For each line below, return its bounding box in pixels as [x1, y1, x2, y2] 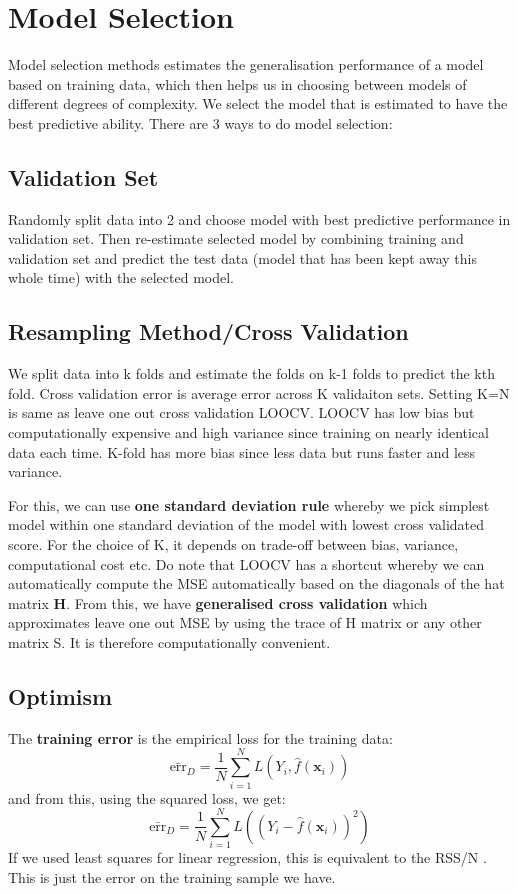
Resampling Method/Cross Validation [8, 316, 409, 347]
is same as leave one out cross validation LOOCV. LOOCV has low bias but [8, 402, 475, 423]
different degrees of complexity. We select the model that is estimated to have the [8, 93, 508, 114]
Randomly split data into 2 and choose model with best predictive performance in [8, 208, 511, 229]
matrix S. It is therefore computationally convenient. [8, 632, 331, 652]
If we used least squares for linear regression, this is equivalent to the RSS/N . [8, 847, 487, 868]
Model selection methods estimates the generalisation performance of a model [8, 54, 484, 75]
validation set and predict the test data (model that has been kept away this [8, 247, 477, 268]
